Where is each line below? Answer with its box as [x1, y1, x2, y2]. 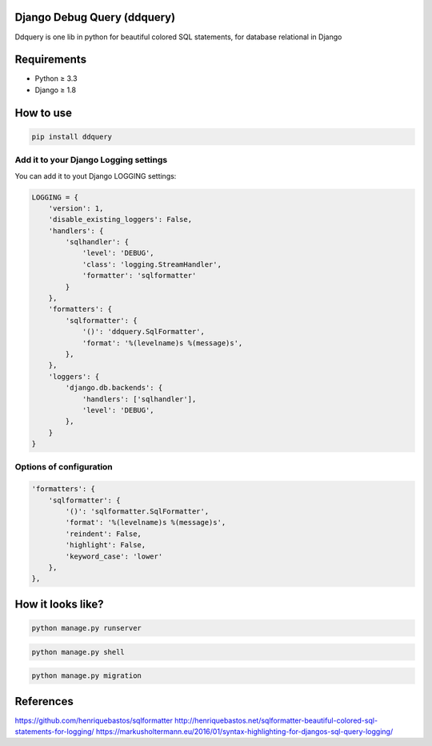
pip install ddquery [31, 132, 112, 141]
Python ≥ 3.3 [34, 74, 78, 83]
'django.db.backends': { [65, 383, 163, 393]
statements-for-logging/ [14, 727, 95, 736]
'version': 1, [48, 204, 104, 212]
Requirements [14, 53, 87, 67]
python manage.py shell [31, 647, 126, 656]
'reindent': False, [65, 529, 142, 538]
